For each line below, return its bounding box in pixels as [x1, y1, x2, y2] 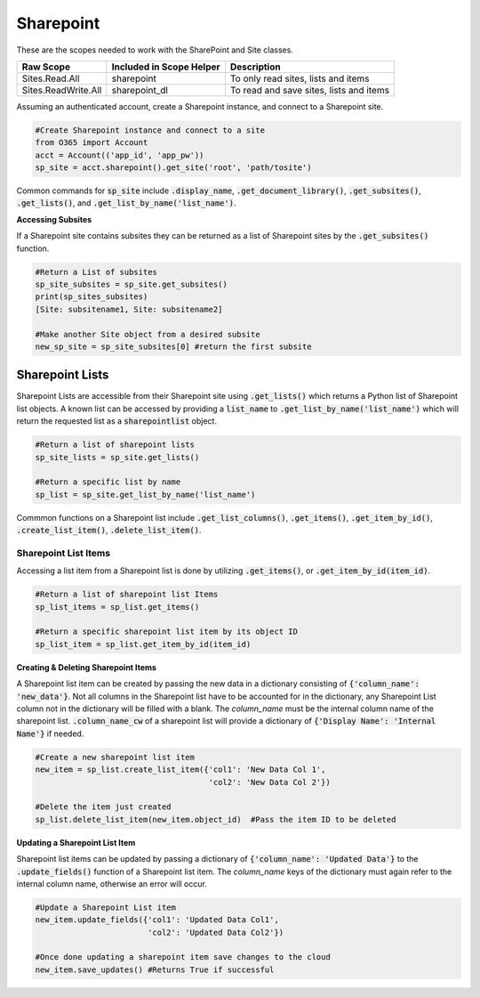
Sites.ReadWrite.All [21, 84, 102, 96]
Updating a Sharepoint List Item [16, 837, 136, 847]
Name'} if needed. [16, 728, 84, 739]
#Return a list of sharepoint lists [35, 440, 196, 450]
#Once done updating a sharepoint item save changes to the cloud [35, 952, 331, 962]
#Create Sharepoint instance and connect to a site [35, 125, 266, 135]
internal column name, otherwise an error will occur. [16, 878, 208, 889]
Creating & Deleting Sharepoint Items [16, 661, 157, 672]
